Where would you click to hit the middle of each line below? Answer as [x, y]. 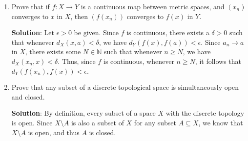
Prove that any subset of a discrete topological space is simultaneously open [125, 87]
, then [79, 16]
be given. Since [96, 32]
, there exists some [53, 51]
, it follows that [218, 61]
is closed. [103, 132]
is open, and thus [54, 132]
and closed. [28, 96]
